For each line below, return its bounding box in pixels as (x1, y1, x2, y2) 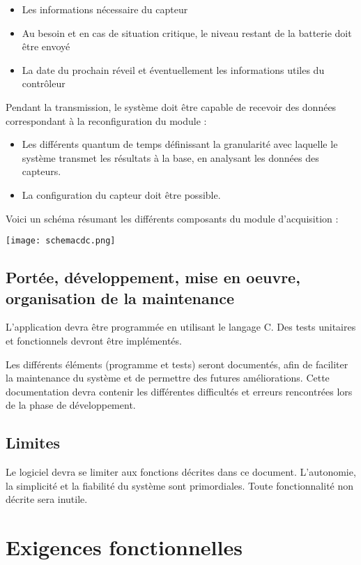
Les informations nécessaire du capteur (22, 2, 188, 16)
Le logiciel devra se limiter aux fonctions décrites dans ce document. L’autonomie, (6, 465, 356, 479)
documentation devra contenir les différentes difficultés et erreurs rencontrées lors (6, 384, 353, 398)
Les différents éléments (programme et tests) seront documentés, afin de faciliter (6, 356, 348, 371)
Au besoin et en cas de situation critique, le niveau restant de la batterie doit (22, 25, 352, 40)
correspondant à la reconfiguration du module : (6, 113, 207, 128)
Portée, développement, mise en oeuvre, (6, 266, 300, 288)
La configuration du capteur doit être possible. (22, 187, 221, 202)
